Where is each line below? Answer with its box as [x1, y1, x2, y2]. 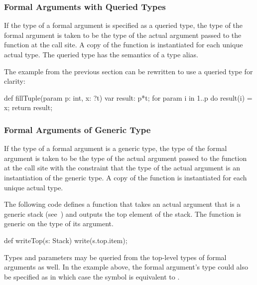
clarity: [4, 76, 25, 86]
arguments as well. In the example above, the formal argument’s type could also [4, 262, 248, 272]
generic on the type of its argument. [4, 218, 114, 229]
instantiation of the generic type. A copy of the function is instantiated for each [4, 172, 247, 182]
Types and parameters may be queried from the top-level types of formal [4, 252, 227, 262]
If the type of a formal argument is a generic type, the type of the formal [4, 143, 227, 153]
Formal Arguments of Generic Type [4, 123, 151, 136]
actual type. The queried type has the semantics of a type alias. [4, 49, 198, 59]
